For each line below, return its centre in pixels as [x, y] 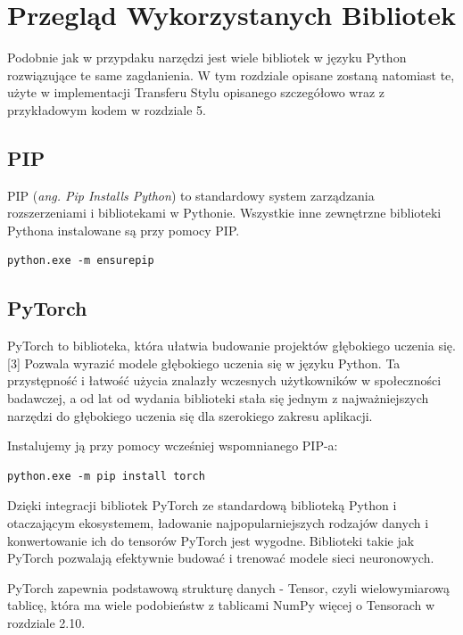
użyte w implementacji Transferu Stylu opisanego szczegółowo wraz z [196, 92]
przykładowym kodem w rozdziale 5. [107, 109]
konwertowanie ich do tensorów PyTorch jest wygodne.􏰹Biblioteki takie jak [211, 540]
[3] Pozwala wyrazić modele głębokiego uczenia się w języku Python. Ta [204, 363]
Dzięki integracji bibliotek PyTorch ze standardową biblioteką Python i [202, 505]
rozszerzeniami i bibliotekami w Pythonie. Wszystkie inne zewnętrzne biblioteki [224, 213]
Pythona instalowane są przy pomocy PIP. [124, 230]
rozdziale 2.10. [46, 623]
